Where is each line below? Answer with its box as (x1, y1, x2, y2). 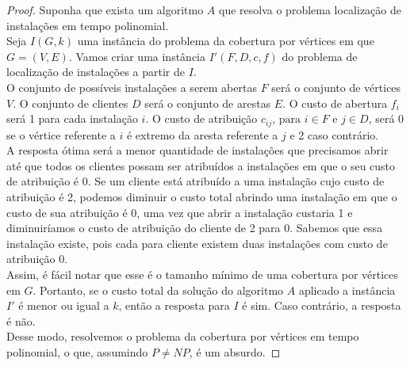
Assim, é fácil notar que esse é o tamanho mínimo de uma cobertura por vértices (6, 265, 399, 282)
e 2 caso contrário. (289, 126, 379, 143)
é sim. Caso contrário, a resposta (242, 297, 401, 314)
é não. (6, 312, 36, 329)
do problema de (282, 48, 358, 64)
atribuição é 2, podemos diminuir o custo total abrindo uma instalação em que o (6, 188, 397, 204)
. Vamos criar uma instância (68, 48, 206, 64)
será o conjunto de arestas (144, 94, 271, 111)
